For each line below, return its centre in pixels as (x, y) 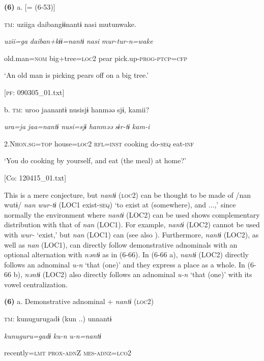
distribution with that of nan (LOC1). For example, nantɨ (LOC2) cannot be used (132, 224)
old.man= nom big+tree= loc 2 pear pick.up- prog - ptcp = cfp (96, 58)
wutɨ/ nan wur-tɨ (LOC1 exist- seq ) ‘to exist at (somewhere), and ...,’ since (120, 205)
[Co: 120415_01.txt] (35, 177)
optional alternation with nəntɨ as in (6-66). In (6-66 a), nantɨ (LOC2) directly (126, 254)
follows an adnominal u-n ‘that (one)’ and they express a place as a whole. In (125, 264)
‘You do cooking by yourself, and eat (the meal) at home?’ (95, 160)
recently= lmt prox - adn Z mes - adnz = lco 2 (68, 353)
